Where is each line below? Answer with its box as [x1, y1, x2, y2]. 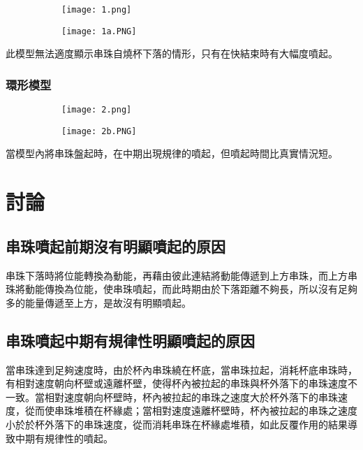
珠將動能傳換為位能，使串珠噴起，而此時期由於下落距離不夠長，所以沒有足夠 [6, 282, 357, 296]
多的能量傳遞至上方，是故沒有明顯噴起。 [6, 295, 191, 310]
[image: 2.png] [61, 105, 132, 115]
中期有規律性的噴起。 [15, 430, 113, 445]
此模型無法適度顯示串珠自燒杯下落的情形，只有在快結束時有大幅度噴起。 [6, 46, 338, 61]
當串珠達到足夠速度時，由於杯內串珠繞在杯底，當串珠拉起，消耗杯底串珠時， [6, 362, 357, 377]
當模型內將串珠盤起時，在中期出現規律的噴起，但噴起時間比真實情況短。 [6, 146, 338, 161]
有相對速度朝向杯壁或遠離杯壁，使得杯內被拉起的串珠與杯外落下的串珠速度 [6, 376, 348, 391]
